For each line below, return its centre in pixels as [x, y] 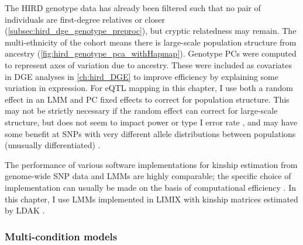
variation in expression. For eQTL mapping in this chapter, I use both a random [149, 88]
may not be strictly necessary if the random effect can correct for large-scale [141, 111]
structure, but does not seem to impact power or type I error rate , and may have [151, 122]
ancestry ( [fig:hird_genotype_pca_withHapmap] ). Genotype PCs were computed [151, 53]
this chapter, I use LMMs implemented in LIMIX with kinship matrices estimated [151, 199]
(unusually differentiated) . [53, 145]
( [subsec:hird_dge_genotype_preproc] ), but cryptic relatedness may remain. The [151, 31]
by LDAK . [25, 210]
